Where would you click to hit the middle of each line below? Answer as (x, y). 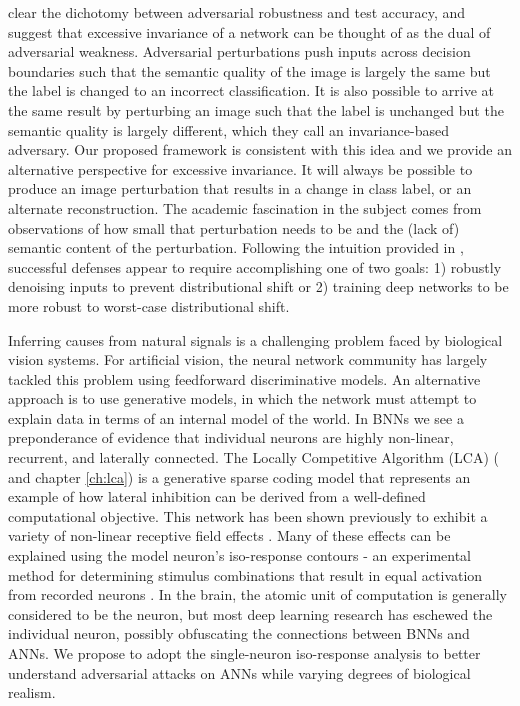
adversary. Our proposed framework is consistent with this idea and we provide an (260, 149)
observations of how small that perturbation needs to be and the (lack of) (234, 227)
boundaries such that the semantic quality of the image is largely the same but (249, 70)
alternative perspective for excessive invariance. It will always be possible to (240, 168)
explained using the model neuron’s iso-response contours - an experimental (240, 555)
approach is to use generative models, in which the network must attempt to (242, 398)
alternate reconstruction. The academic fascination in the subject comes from (245, 207)
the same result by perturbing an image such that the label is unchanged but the (256, 109)
